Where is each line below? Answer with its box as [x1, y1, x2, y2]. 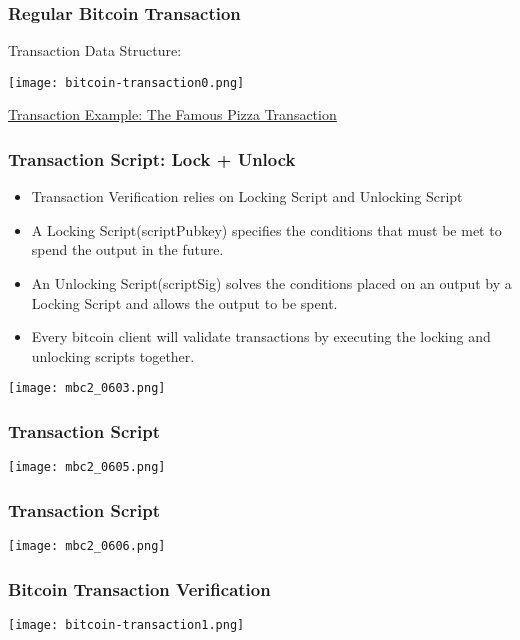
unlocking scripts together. [31, 345, 195, 366]
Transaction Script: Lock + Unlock [8, 146, 296, 171]
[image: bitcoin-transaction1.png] [8, 618, 245, 633]
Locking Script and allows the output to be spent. [31, 292, 338, 313]
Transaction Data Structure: [8, 40, 182, 61]
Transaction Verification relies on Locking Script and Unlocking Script [31, 186, 463, 207]
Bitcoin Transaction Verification [8, 576, 271, 601]
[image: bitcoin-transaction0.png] [8, 75, 245, 90]
